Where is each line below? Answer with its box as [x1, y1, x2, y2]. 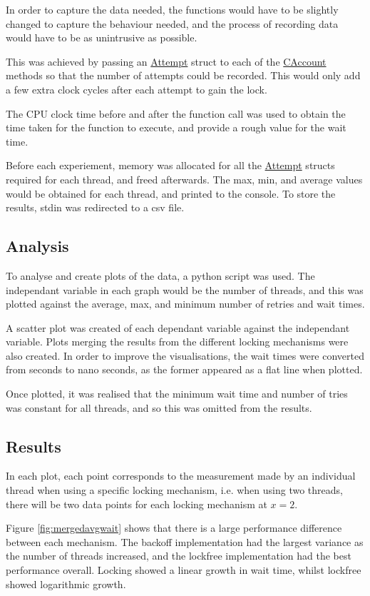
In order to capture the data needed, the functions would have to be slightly [6, 2, 339, 16]
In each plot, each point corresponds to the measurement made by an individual [6, 468, 356, 483]
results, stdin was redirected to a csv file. [6, 200, 185, 215]
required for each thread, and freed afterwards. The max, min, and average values [6, 171, 363, 186]
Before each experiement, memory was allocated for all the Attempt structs [6, 158, 335, 173]
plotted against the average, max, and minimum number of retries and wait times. [6, 296, 365, 311]
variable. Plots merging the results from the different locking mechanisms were [6, 334, 349, 349]
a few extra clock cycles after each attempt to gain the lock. [6, 81, 267, 96]
